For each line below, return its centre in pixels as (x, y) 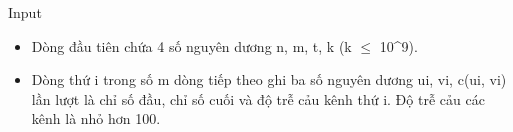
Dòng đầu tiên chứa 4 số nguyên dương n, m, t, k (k (191, 45)
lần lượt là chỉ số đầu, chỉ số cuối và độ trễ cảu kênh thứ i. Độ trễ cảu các (258, 98)
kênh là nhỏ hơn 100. (96, 118)
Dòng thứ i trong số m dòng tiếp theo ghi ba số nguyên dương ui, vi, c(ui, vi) (269, 79)
